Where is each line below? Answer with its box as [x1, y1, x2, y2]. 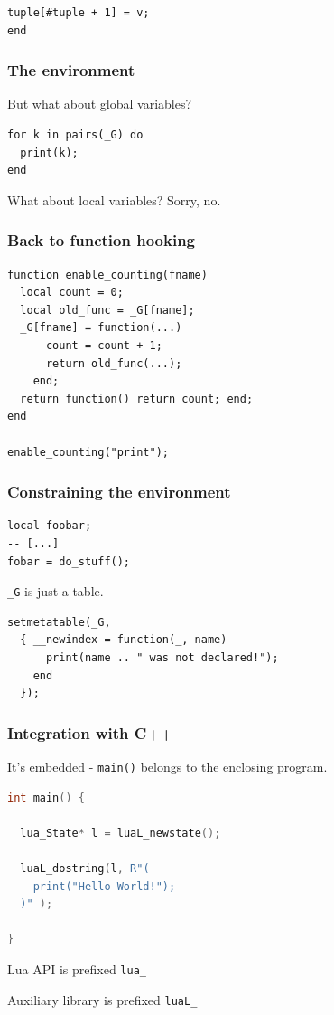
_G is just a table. [7, 582, 104, 601]
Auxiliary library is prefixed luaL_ [7, 990, 198, 1009]
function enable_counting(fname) [7, 268, 208, 281]
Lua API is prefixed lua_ [7, 959, 146, 978]
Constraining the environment [7, 480, 231, 503]
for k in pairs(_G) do [7, 128, 144, 141]
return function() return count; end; [20, 392, 254, 405]
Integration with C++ [7, 721, 173, 744]
